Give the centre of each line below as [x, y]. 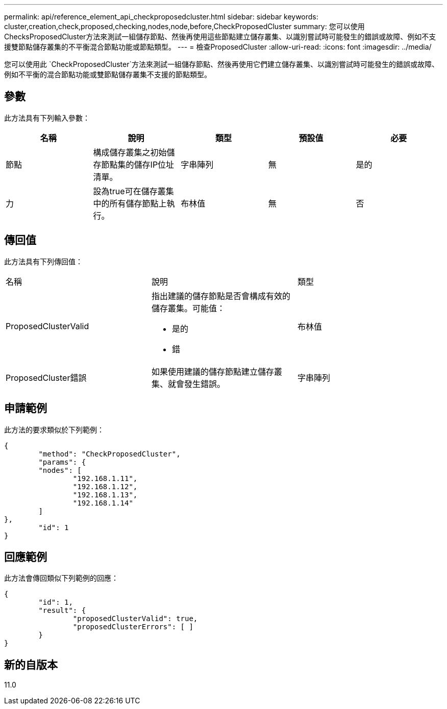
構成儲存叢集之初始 [130, 152]
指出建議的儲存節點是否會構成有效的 [221, 296]
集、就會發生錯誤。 [188, 384]
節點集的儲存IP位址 [138, 164]
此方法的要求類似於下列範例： [54, 429]
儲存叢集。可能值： [188, 308]
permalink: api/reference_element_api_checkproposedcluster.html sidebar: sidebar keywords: [161, 17]
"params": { [62, 462]
